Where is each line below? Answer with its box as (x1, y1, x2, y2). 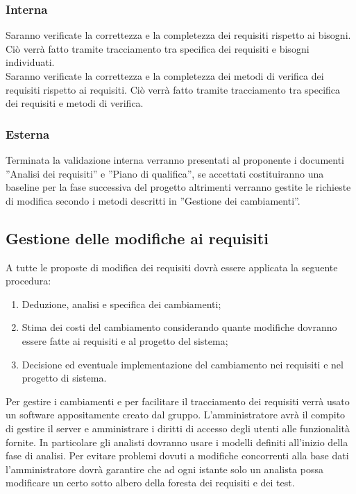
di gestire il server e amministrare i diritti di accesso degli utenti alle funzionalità (6, 420, 350, 435)
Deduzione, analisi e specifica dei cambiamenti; (22, 296, 221, 311)
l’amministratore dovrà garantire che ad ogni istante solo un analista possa (6, 461, 323, 476)
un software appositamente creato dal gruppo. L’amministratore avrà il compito (6, 407, 346, 422)
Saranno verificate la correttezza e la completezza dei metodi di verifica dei (6, 69, 324, 83)
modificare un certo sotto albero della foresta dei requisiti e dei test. (6, 475, 295, 490)
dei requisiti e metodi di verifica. (6, 96, 144, 110)
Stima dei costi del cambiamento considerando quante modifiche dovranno (22, 320, 337, 334)
